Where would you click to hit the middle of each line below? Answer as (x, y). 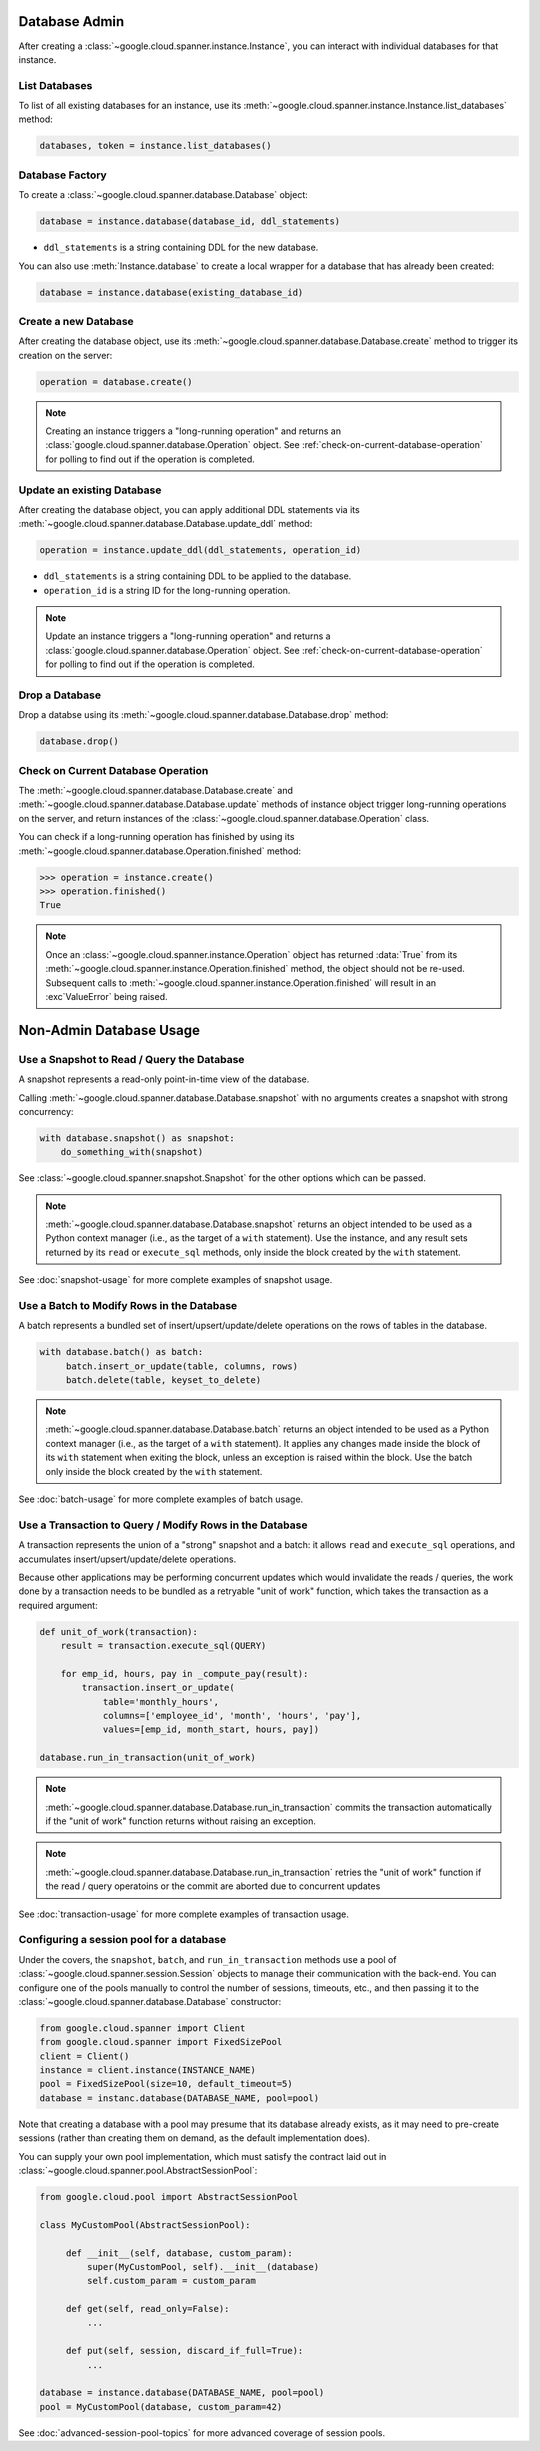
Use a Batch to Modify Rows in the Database (128, 1305)
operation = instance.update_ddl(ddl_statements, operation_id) (200, 550)
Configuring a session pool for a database (122, 1940)
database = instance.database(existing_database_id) (171, 292)
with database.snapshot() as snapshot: (137, 1138)
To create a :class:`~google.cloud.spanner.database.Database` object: (163, 195)
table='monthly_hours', (161, 1701)
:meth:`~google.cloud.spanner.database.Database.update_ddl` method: (165, 524)
